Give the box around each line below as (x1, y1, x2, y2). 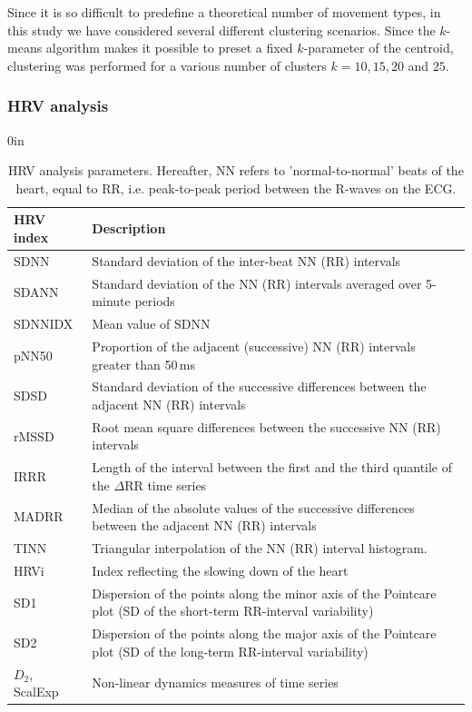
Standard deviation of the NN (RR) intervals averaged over (92, 273, 422, 292)
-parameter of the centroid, (303, 38, 454, 57)
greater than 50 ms (92, 354, 196, 373)
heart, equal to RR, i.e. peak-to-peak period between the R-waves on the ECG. (15, 178, 457, 197)
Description (92, 219, 166, 238)
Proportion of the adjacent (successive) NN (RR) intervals (92, 336, 416, 355)
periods (134, 292, 175, 311)
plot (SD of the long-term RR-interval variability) (92, 641, 369, 660)
